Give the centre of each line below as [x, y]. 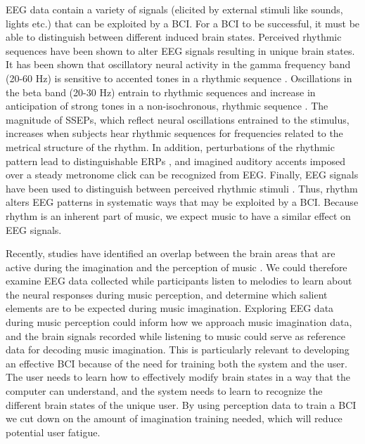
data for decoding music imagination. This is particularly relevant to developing [178, 350]
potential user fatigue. [53, 432]
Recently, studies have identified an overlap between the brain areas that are [171, 253]
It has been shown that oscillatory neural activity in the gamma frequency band [178, 64]
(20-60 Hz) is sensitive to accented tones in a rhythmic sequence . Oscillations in [179, 78]
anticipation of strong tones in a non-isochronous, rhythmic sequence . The [167, 106]
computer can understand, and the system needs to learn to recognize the [164, 391]
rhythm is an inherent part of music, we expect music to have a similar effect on [178, 215]
